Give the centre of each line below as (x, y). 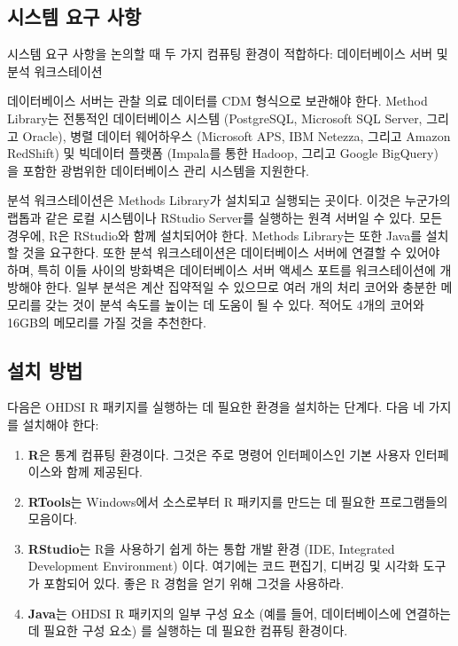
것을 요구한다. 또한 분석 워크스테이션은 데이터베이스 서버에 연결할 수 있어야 (231, 252)
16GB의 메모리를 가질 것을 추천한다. (107, 322)
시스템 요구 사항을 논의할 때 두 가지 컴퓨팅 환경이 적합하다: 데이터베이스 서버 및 (228, 54)
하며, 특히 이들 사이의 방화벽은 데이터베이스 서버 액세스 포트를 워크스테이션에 (221, 269)
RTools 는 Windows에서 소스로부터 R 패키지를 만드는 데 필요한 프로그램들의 (238, 501)
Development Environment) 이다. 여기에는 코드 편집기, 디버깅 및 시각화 (223, 566)
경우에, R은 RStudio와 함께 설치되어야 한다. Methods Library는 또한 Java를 (215, 235)
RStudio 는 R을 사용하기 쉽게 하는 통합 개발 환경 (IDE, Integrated (211, 548)
